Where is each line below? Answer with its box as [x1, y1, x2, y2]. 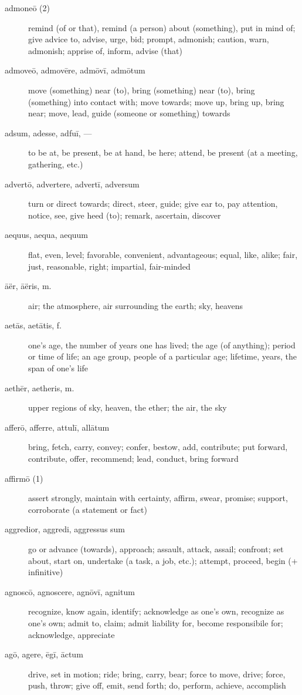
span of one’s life [28, 362, 89, 374]
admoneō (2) [5, 2, 50, 14]
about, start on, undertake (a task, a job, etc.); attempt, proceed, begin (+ [28, 554, 298, 566]
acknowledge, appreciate [28, 628, 115, 640]
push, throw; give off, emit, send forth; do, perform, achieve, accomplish [28, 679, 286, 691]
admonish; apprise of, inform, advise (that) [28, 44, 182, 56]
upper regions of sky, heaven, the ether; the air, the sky [28, 401, 227, 414]
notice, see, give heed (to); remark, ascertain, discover [28, 209, 221, 221]
